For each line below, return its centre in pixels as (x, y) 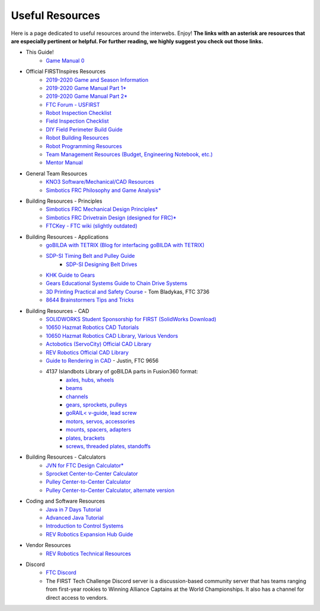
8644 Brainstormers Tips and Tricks (90, 300)
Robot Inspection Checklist (79, 113)
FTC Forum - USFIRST (73, 104)
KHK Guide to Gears (70, 275)
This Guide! (40, 52)
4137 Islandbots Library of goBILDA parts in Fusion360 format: (122, 372)
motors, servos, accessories (101, 421)
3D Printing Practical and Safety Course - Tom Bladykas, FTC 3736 (128, 292)
